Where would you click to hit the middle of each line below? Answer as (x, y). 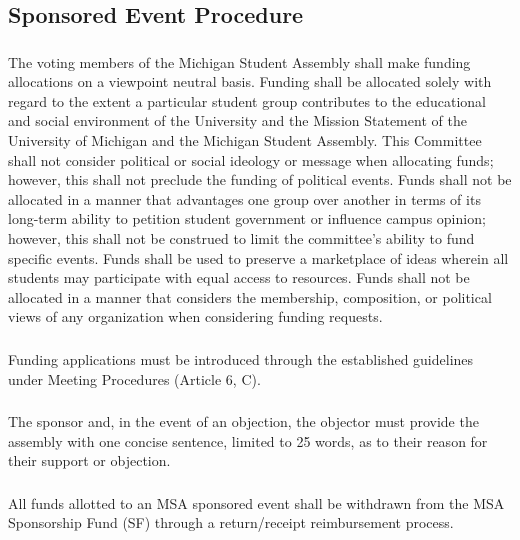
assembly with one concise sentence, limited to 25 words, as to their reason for (248, 440)
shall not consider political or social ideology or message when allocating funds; (251, 159)
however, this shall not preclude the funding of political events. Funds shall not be (260, 179)
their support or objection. (89, 460)
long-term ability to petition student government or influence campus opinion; (247, 218)
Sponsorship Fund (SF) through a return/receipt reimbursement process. (231, 522)
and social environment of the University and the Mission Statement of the (237, 120)
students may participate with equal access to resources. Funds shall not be (239, 277)
